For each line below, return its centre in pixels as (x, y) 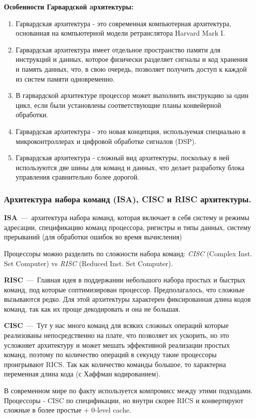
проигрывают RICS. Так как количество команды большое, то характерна (115, 364)
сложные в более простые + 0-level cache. (68, 410)
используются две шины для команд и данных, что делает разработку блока (130, 167)
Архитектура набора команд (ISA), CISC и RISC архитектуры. (128, 199)
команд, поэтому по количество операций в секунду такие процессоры (110, 354)
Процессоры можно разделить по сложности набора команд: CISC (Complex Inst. (128, 253)
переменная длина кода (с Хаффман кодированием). (82, 374)
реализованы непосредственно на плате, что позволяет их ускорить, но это (117, 335)
